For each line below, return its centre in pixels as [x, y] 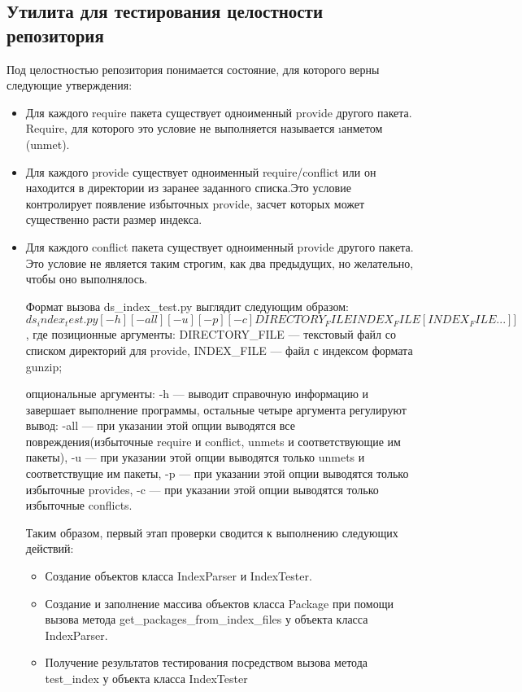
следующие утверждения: [70, 85]
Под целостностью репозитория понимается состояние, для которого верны [193, 69]
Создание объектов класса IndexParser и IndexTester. [178, 576]
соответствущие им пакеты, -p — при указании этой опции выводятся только [217, 473]
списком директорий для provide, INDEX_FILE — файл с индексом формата [219, 350]
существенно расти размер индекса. [114, 219]
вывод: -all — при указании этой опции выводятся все [160, 425]
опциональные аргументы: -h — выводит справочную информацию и [197, 394]
